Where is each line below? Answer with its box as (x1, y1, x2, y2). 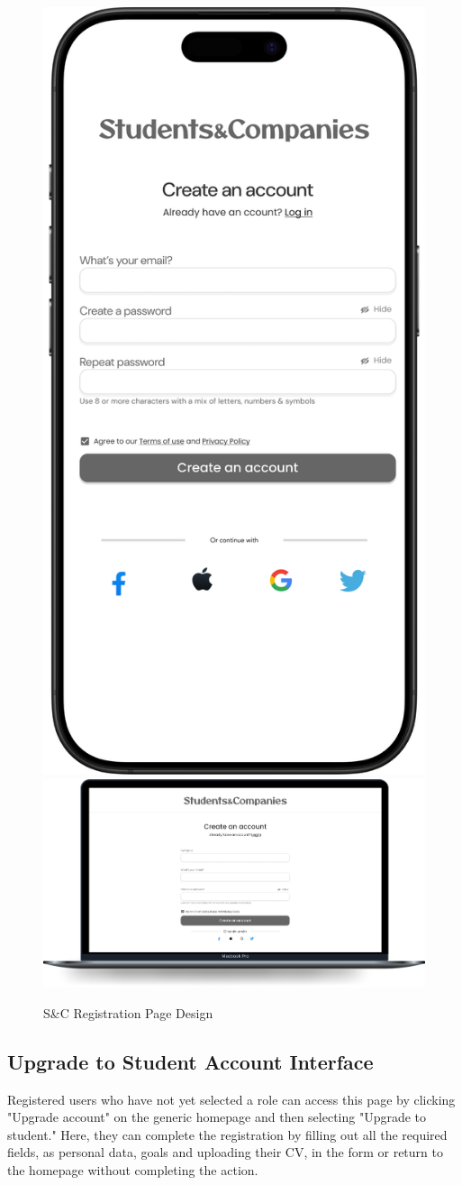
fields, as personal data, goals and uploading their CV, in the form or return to (7, 1143, 443, 1162)
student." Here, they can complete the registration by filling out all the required (7, 1125, 448, 1144)
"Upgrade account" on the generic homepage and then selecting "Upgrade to (7, 1107, 427, 1126)
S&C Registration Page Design (43, 1003, 213, 1022)
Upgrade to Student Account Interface (7, 1047, 374, 1075)
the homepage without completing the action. (7, 1160, 258, 1179)
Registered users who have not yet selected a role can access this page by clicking (7, 1089, 456, 1108)
